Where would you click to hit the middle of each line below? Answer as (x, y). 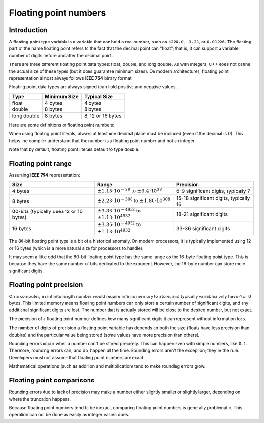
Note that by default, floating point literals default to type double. (74, 149)
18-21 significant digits (202, 214)
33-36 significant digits (203, 228)
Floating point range (40, 163)
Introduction (28, 30)
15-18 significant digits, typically (213, 198)
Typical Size (99, 96)
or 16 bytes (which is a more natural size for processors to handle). (76, 248)
